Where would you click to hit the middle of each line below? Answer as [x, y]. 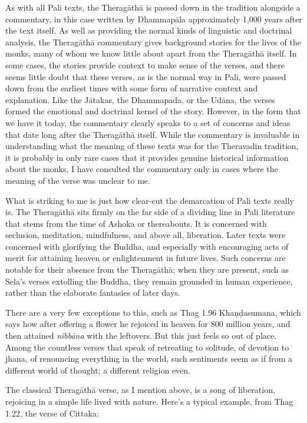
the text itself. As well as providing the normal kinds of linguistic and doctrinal [149, 30]
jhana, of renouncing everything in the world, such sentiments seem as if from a [149, 358]
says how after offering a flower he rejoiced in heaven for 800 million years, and [148, 324]
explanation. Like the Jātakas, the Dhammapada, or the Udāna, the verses [140, 99]
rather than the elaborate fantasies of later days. [93, 293]
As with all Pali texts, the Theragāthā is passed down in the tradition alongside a [153, 7]
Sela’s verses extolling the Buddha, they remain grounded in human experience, [149, 281]
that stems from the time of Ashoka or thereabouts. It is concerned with [136, 223]
